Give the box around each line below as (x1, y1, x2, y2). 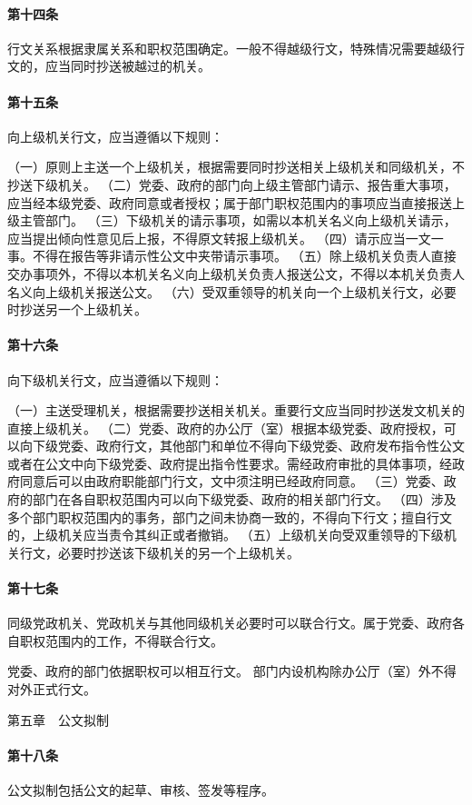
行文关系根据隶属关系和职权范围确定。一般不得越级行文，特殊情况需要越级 (7, 38, 452, 57)
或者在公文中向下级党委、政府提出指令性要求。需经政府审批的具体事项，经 (7, 453, 452, 472)
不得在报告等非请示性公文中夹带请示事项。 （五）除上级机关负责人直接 (32, 246, 457, 265)
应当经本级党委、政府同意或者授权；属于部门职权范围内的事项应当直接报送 (7, 193, 452, 212)
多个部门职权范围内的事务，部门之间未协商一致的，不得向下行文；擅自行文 (7, 507, 452, 526)
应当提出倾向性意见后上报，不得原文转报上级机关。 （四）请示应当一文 (7, 228, 431, 247)
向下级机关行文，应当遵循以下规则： (7, 370, 223, 389)
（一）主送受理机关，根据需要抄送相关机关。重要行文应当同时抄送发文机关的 (7, 401, 465, 420)
